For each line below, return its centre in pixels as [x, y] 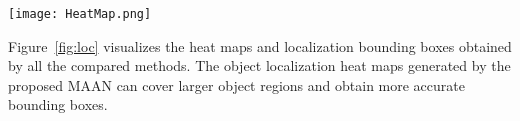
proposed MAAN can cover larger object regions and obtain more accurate [236, 84]
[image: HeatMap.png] [80, 14]
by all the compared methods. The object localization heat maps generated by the [259, 65]
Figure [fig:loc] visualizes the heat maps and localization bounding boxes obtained [260, 45]
